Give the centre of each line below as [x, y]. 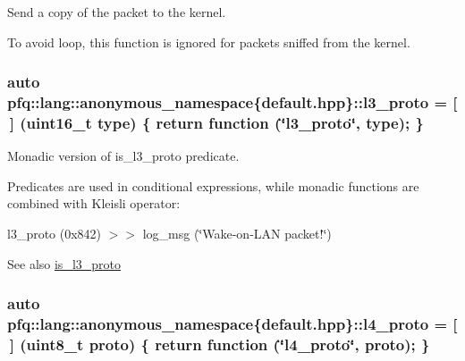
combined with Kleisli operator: [94, 203]
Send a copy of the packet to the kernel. [117, 12]
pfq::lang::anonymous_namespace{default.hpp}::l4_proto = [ [232, 324]
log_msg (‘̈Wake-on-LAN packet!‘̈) [237, 234]
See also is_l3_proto [64, 263]
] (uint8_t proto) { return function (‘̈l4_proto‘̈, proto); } [220, 344]
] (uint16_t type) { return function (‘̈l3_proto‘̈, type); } [216, 122]
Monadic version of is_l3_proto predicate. [123, 156]
